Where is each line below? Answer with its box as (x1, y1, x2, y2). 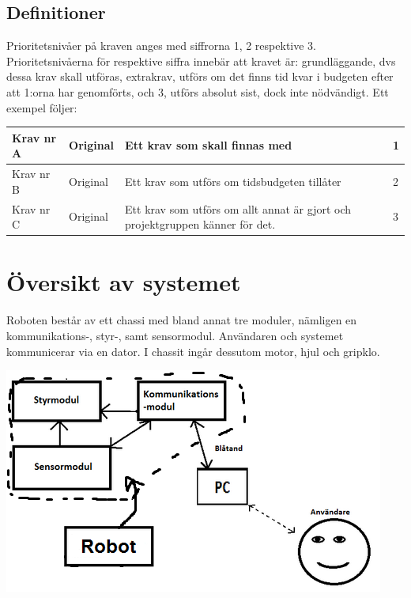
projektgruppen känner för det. (125, 216, 276, 233)
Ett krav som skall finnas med (125, 137, 292, 153)
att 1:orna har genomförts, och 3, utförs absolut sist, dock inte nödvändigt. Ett (6, 83, 389, 100)
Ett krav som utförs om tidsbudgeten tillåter (125, 172, 341, 189)
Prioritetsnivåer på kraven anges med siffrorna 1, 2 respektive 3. (6, 37, 316, 54)
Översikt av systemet (6, 266, 241, 298)
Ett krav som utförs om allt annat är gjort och (125, 200, 352, 217)
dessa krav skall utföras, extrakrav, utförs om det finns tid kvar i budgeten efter (6, 68, 394, 85)
